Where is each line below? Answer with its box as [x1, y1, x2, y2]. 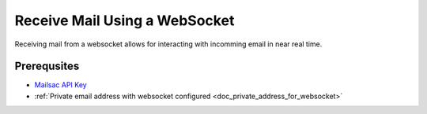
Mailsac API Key [34, 80, 87, 90]
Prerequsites [14, 60, 80, 73]
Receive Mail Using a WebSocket [14, 12, 235, 29]
